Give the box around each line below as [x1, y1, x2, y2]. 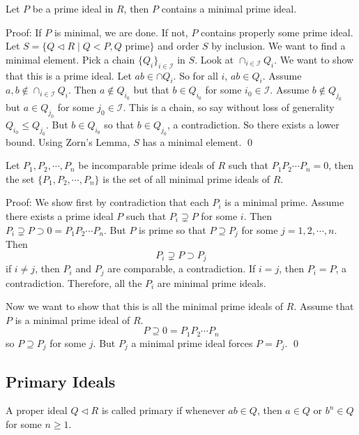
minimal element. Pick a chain [6, 52, 135, 66]
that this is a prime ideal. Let [6, 68, 132, 82]
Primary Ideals [6, 370, 116, 392]
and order [158, 38, 199, 53]
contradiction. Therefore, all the [6, 275, 142, 290]
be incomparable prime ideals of [78, 158, 215, 172]
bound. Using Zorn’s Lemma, [6, 134, 130, 149]
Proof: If [6, 24, 42, 39]
